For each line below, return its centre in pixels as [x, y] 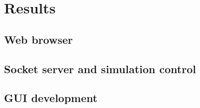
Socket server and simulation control [100, 68]
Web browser [39, 39]
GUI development [51, 98]
